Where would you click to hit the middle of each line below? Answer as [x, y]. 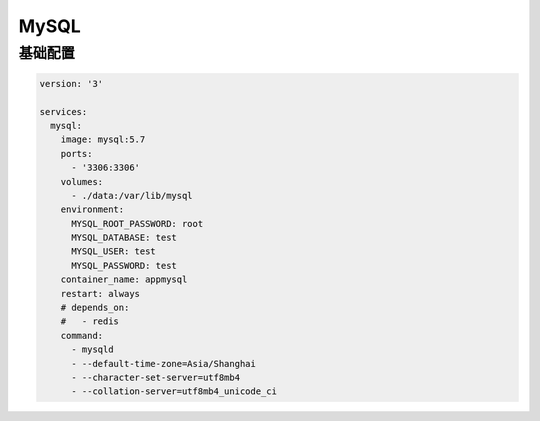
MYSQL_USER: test [114, 251]
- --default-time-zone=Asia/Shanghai [164, 363]
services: [63, 111]
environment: [92, 209]
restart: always [100, 293]
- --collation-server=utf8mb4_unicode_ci [174, 391]
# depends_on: [95, 308]
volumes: [82, 181]
